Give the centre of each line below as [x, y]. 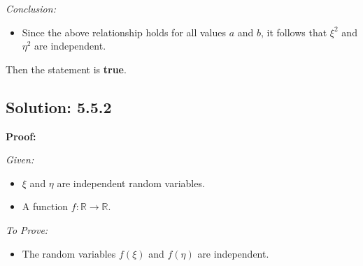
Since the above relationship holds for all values [124, 32]
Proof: [21, 136]
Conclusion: [31, 8]
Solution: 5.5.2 [59, 106]
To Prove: [27, 229]
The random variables [69, 253]
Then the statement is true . [66, 69]
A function [45, 206]
